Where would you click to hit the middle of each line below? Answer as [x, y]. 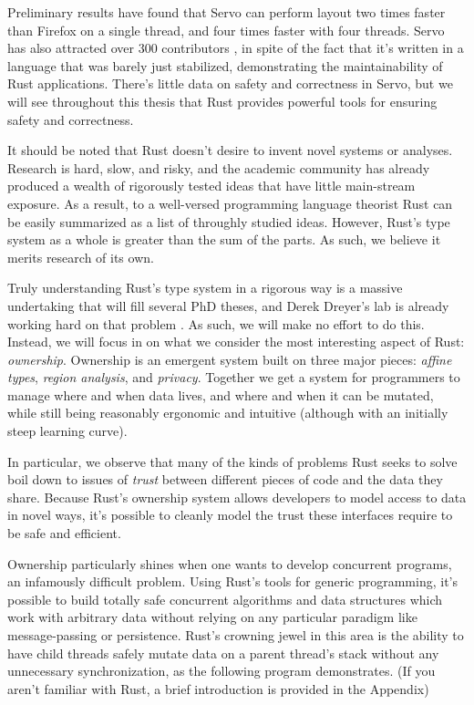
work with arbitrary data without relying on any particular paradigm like [212, 617]
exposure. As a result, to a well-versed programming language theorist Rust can [230, 203]
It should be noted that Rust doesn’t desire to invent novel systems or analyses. [230, 150]
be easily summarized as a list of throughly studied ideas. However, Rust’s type [229, 221]
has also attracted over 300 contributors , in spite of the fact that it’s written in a [236, 48]
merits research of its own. [81, 257]
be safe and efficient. [64, 533]
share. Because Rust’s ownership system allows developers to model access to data [237, 497]
